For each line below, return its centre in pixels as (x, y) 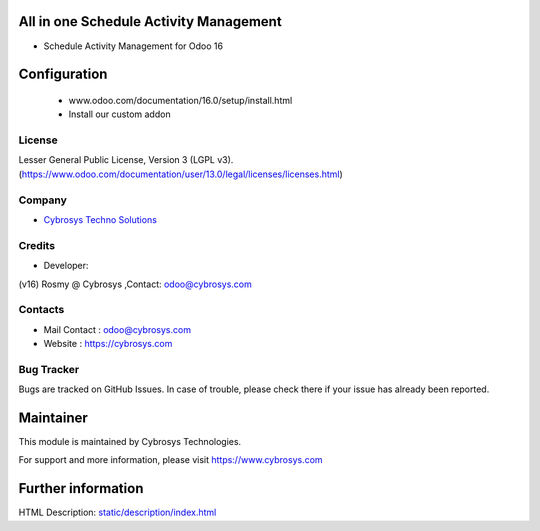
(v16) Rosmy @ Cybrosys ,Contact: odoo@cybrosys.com (135, 284)
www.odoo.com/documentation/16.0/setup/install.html (180, 100)
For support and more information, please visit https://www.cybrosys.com (171, 460)
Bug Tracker (49, 369)
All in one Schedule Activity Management (150, 21)
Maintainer (53, 418)
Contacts (41, 310)
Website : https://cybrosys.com (108, 344)
